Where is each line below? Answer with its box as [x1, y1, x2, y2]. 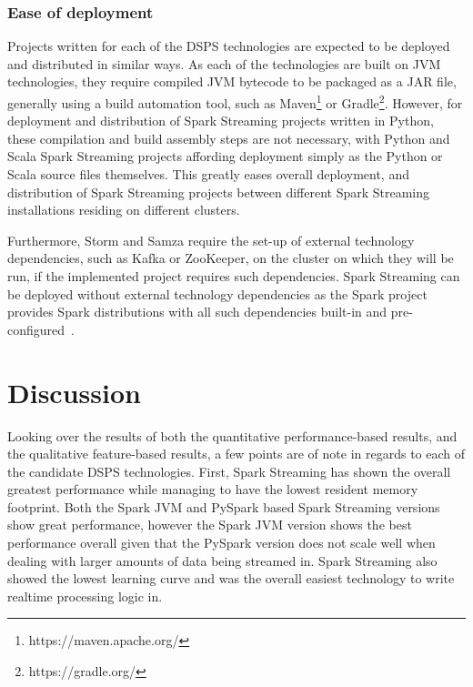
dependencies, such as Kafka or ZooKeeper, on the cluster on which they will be [7, 248, 454, 268]
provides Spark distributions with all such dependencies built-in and [7, 302, 387, 321]
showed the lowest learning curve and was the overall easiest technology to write [7, 569, 455, 588]
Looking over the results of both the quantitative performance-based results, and [7, 426, 458, 445]
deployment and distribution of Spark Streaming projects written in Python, [7, 111, 434, 130]
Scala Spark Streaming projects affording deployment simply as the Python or [7, 146, 443, 166]
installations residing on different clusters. [7, 200, 240, 219]
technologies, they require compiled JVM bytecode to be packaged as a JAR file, [7, 72, 457, 91]
